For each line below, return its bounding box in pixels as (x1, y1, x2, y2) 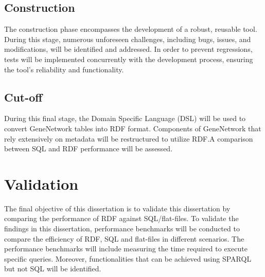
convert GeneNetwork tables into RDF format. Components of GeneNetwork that (4, 123, 261, 133)
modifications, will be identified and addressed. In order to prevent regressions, (4, 44, 253, 54)
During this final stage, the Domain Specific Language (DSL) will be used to (4, 113, 246, 124)
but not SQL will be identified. (4, 263, 101, 274)
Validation (4, 173, 79, 194)
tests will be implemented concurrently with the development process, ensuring (4, 53, 253, 64)
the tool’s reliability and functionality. (4, 64, 124, 74)
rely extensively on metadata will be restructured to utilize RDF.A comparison (4, 133, 253, 144)
